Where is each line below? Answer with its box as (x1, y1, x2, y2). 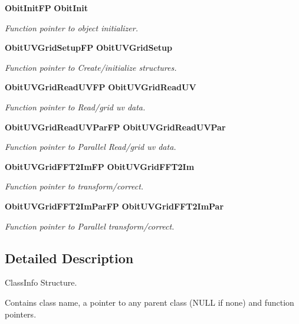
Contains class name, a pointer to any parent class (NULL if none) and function (5, 296, 294, 308)
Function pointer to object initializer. (5, 21, 138, 34)
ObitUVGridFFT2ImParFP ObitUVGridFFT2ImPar (5, 199, 224, 212)
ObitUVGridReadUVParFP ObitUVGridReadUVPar (5, 120, 226, 133)
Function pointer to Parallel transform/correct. (5, 220, 175, 232)
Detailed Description (5, 248, 134, 267)
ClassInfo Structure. (5, 276, 77, 289)
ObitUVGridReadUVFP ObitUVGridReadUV (5, 81, 196, 93)
